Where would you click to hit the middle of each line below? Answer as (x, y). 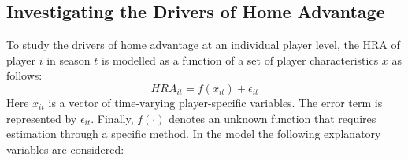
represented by (42, 118)
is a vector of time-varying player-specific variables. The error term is (215, 102)
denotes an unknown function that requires (273, 118)
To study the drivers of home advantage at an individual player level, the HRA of (203, 45)
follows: (24, 75)
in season (69, 60)
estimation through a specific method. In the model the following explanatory (194, 134)
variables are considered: (65, 149)
